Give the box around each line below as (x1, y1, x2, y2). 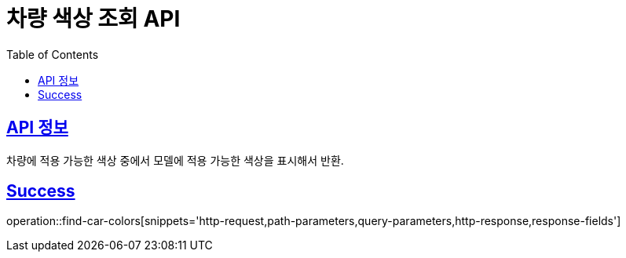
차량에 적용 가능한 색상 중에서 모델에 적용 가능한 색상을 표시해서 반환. (6, 153, 344, 167)
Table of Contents (6, 47, 99, 61)
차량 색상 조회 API (6, 5, 181, 32)
